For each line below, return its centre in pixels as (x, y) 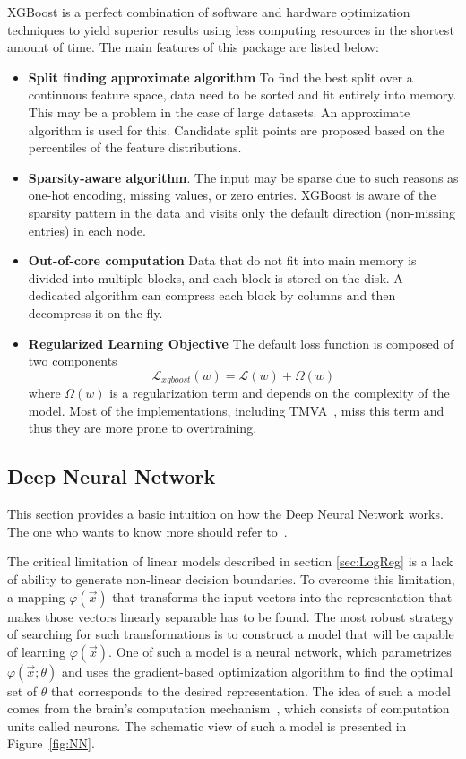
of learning (37, 651)
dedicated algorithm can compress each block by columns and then (212, 295)
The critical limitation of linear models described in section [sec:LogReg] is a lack (230, 561)
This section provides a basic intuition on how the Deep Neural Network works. (225, 514)
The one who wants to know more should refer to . (147, 531)
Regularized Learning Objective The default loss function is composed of (241, 343)
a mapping (36, 596)
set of (22, 690)
